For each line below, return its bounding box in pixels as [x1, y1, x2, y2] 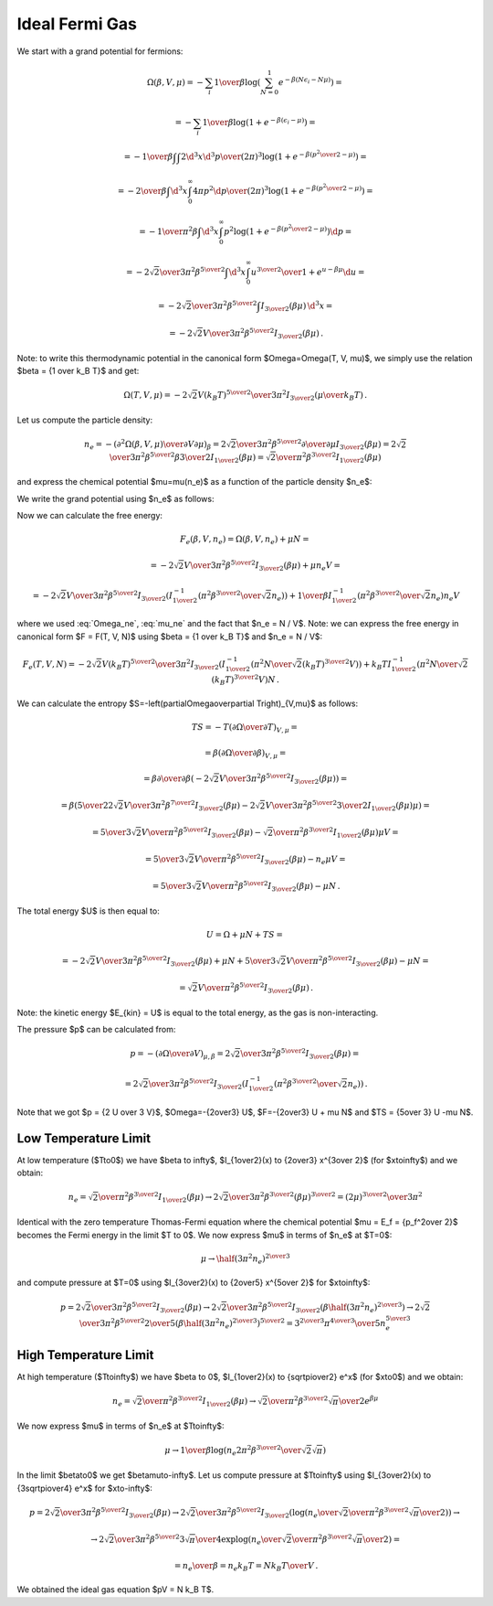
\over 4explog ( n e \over [194, 1534, 282, 1547]
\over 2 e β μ [338, 1395, 379, 1407]
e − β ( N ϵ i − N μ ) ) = [278, 76, 342, 87]
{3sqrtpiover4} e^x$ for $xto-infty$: [16, 1483, 152, 1494]
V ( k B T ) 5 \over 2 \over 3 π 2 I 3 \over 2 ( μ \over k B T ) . [197, 389, 368, 402]
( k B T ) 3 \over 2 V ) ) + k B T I [301, 658, 392, 671]
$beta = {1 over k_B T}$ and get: [16, 365, 140, 376]
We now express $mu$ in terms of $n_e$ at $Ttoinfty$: [16, 1420, 225, 1431]
